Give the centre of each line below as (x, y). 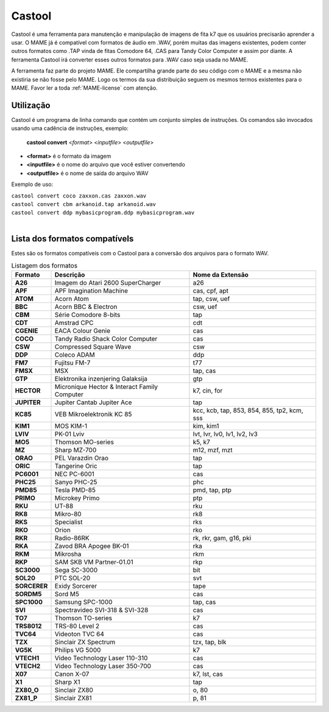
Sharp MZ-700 (76, 450)
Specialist (69, 522)
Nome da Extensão (221, 275)
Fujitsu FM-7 (73, 363)
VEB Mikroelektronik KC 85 (93, 415)
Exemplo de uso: (32, 184)
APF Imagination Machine (91, 291)
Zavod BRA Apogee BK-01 (92, 546)
